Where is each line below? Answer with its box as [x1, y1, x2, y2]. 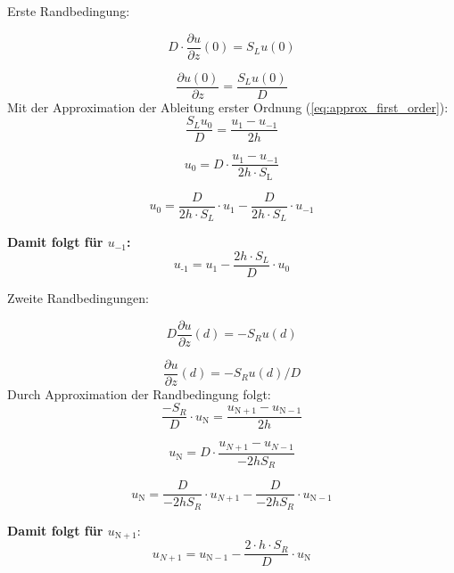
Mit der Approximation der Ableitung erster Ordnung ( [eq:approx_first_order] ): [7, 97, 449, 116]
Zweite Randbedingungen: [7, 289, 149, 307]
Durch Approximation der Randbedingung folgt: [7, 384, 271, 403]
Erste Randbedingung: [7, 2, 130, 20]
